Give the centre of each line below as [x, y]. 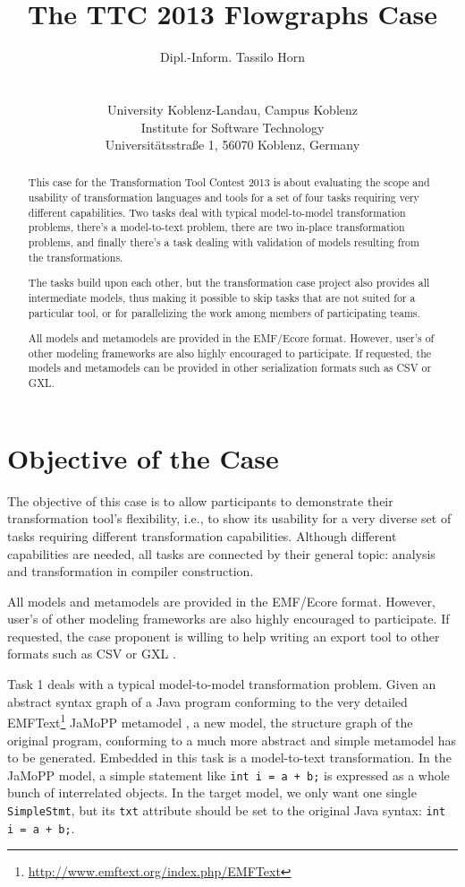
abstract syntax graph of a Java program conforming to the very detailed [207, 701]
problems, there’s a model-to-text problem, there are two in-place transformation [216, 227]
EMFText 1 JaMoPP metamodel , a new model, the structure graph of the [210, 721]
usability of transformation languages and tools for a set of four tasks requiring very [224, 198]
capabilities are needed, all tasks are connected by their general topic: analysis [221, 553]
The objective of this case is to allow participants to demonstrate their [200, 500]
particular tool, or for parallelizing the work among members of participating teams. [224, 312]
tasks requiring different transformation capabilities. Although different [202, 535]
